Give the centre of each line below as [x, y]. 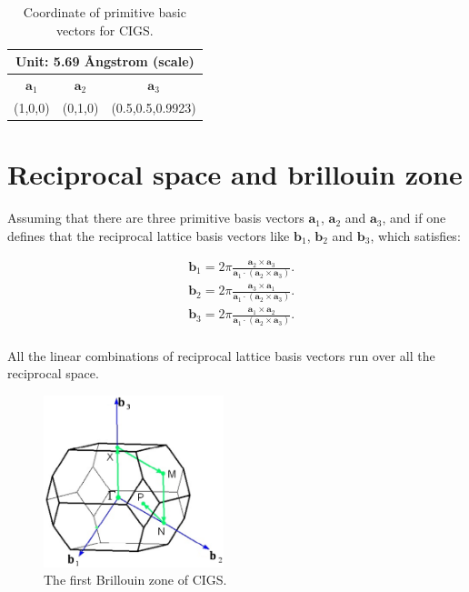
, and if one [414, 218]
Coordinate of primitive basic [105, 12]
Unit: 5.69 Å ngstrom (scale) [105, 61]
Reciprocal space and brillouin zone [235, 174]
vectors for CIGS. [105, 30]
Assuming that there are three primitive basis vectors [156, 218]
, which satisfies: [415, 235]
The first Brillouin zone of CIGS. [135, 580]
